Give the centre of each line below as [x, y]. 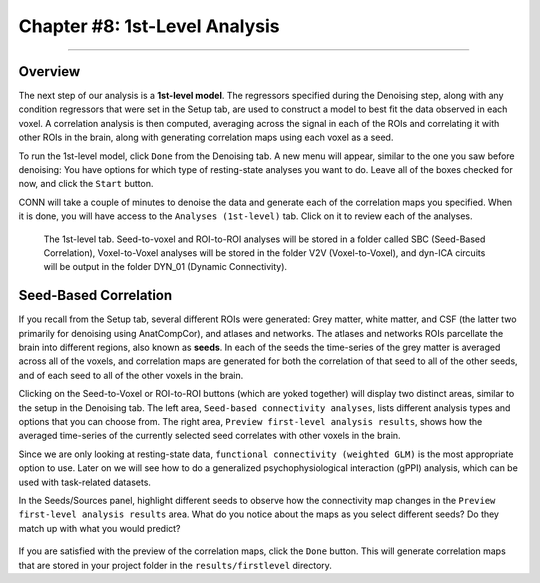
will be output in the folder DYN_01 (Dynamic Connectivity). [165, 267]
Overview [49, 71]
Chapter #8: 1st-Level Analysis [149, 26]
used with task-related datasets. [85, 482]
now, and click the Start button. [86, 184]
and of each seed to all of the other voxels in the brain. [131, 375]
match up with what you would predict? [99, 528]
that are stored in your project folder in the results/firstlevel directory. [175, 565]
